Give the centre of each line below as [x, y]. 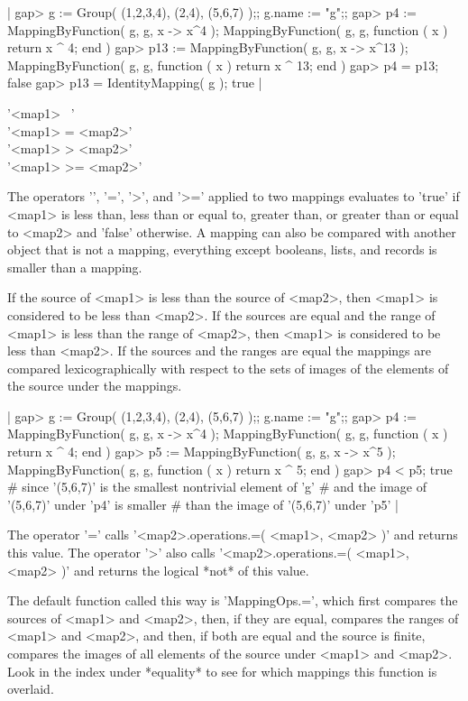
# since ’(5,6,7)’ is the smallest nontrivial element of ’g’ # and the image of [217, 487]
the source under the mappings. [95, 386]
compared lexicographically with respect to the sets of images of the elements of [228, 368]
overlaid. [31, 689]
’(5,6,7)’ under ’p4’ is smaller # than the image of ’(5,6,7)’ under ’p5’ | [203, 504]
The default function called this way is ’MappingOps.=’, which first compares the [233, 600]
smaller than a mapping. [75, 267]
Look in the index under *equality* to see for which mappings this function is [222, 671]
